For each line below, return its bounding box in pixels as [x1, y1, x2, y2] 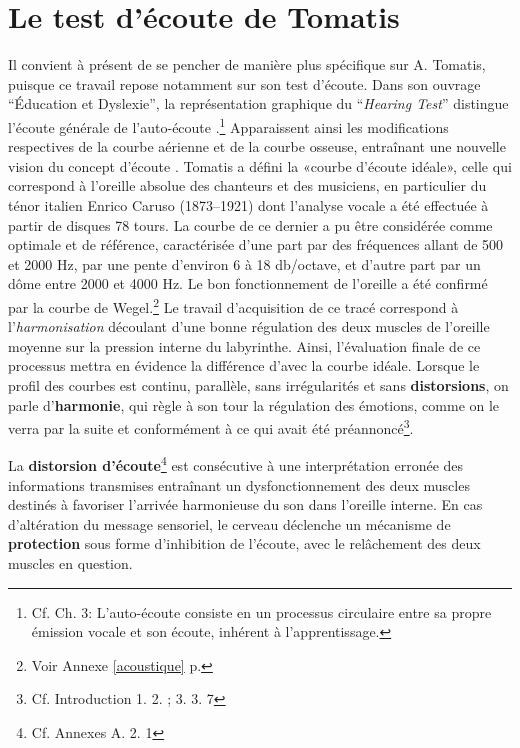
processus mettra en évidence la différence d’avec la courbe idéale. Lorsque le [8, 355, 480, 376]
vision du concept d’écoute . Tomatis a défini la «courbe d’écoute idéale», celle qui [8, 155, 512, 176]
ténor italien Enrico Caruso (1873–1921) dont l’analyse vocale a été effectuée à [8, 194, 489, 215]
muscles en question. [8, 553, 133, 573]
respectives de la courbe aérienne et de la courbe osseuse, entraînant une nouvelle [8, 136, 506, 157]
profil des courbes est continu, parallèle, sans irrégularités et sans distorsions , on [8, 374, 509, 395]
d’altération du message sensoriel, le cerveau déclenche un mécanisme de [8, 513, 451, 534]
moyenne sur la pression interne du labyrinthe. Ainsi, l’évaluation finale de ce [8, 335, 481, 356]
